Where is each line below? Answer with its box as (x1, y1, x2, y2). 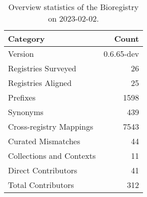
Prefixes (8, 91, 36, 103)
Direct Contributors (8, 164, 77, 176)
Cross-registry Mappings (8, 121, 93, 132)
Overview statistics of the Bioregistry (8, 1, 139, 13)
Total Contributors (8, 179, 74, 190)
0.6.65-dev (103, 48, 139, 59)
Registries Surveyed (8, 62, 76, 74)
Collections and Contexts (8, 150, 96, 161)
